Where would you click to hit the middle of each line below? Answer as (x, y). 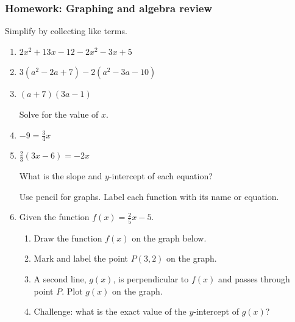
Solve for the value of (59, 114)
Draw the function (68, 238)
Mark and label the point (81, 258)
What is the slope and (61, 176)
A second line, (60, 278)
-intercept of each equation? (161, 176)
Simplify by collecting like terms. (66, 31)
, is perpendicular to (151, 278)
